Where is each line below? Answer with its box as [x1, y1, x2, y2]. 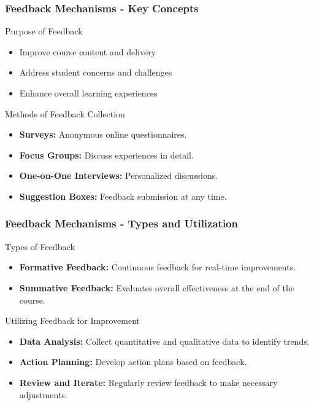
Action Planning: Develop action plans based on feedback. [19, 355, 247, 368]
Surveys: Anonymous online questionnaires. [19, 128, 187, 141]
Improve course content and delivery [19, 45, 156, 58]
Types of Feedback [5, 240, 75, 253]
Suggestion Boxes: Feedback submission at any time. [19, 189, 227, 202]
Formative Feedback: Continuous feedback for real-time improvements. [19, 261, 296, 273]
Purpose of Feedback [5, 25, 83, 37]
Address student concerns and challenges [19, 66, 172, 79]
